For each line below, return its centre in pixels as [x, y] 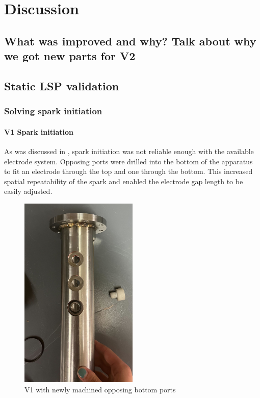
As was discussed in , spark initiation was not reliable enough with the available [129, 151]
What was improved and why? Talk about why [130, 41]
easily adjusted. [28, 191]
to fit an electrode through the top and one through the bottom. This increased [128, 171]
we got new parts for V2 [70, 56]
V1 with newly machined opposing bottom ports [100, 389]
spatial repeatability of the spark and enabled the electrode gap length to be [124, 181]
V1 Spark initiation [39, 131]
